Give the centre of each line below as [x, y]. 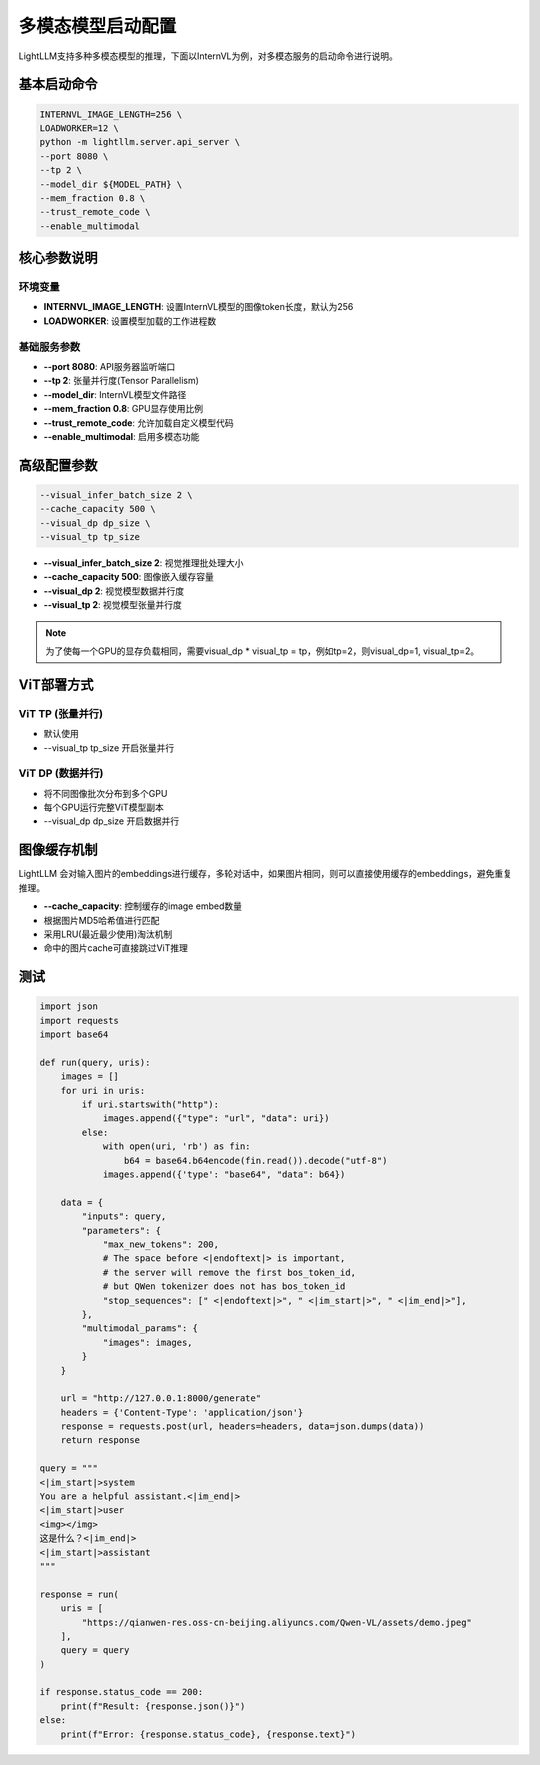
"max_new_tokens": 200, [161, 1244]
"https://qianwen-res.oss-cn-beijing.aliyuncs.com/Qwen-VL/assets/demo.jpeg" [276, 1622]
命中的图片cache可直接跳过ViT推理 [116, 948]
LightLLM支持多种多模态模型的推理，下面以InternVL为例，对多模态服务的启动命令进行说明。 [208, 56]
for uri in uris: [103, 1090]
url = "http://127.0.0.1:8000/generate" [161, 1398]
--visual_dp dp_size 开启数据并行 [111, 821]
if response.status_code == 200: [121, 1692]
